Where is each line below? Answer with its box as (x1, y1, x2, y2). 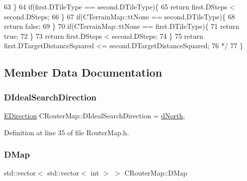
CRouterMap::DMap (124, 168, 187, 178)
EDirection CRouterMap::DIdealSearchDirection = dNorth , (4, 110, 185, 120)
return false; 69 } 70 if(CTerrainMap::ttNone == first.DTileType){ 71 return (4, 21, 240, 31)
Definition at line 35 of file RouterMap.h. (4, 127, 129, 137)
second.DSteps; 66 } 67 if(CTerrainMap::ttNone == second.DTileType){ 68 (4, 11, 235, 21)
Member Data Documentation (4, 65, 163, 80)
